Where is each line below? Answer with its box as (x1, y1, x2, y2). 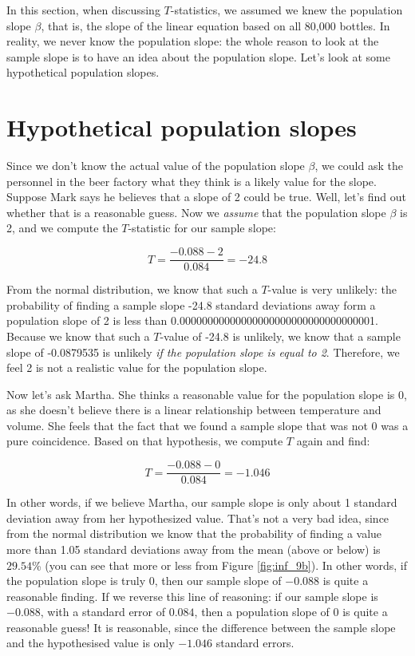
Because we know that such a (6, 327, 150, 344)
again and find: (296, 433, 370, 449)
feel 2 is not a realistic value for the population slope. (6, 359, 267, 376)
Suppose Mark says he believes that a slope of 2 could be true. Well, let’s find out (6, 188, 407, 205)
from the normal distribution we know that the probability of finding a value (6, 525, 382, 542)
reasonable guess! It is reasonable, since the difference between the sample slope (6, 618, 396, 635)
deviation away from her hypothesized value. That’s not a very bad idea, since (6, 509, 389, 526)
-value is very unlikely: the (267, 281, 397, 298)
